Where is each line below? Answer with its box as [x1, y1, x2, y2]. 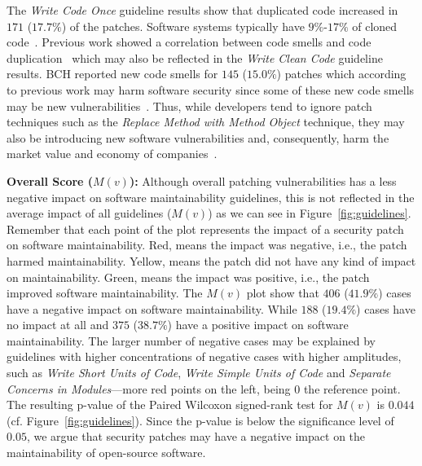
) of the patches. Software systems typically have [61, 17, 305, 34]
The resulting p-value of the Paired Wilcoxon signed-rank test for [7, 396, 333, 413]
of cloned [352, 17, 398, 34]
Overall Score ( [7, 172, 94, 189]
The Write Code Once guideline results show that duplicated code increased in [7, 2, 398, 18]
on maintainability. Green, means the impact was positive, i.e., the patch [7, 268, 370, 285]
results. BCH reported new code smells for [7, 65, 218, 82]
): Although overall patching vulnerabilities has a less [129, 172, 397, 189]
